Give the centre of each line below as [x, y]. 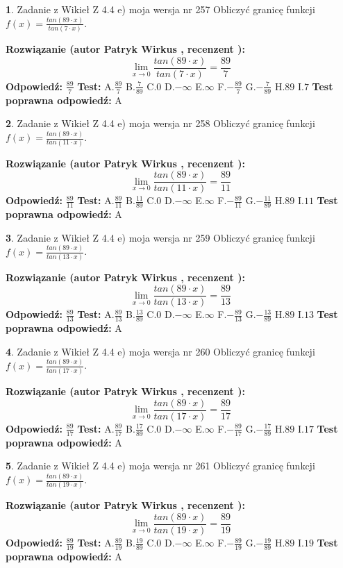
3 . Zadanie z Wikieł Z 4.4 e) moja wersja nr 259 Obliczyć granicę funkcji [160, 237]
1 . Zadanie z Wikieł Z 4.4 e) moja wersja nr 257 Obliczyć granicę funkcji [160, 9]
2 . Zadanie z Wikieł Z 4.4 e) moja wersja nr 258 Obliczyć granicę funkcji [160, 123]
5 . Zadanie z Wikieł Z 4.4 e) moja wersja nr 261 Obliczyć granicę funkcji [160, 466]
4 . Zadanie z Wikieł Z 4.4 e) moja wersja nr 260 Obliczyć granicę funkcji [160, 351]
